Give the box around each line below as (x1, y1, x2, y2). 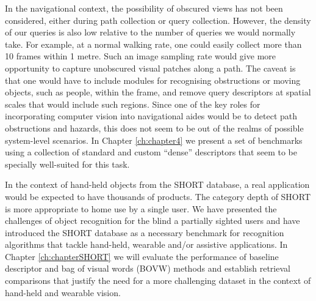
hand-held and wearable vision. (5, 286, 121, 299)
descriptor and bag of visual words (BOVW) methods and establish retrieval (5, 262, 290, 275)
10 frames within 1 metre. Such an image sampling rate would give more (5, 50, 276, 62)
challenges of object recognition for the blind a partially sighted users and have (5, 214, 300, 227)
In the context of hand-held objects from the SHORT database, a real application (5, 178, 310, 191)
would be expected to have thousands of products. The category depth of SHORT (5, 190, 311, 203)
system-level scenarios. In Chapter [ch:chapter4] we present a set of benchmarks (5, 133, 303, 146)
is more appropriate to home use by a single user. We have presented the (5, 202, 277, 215)
